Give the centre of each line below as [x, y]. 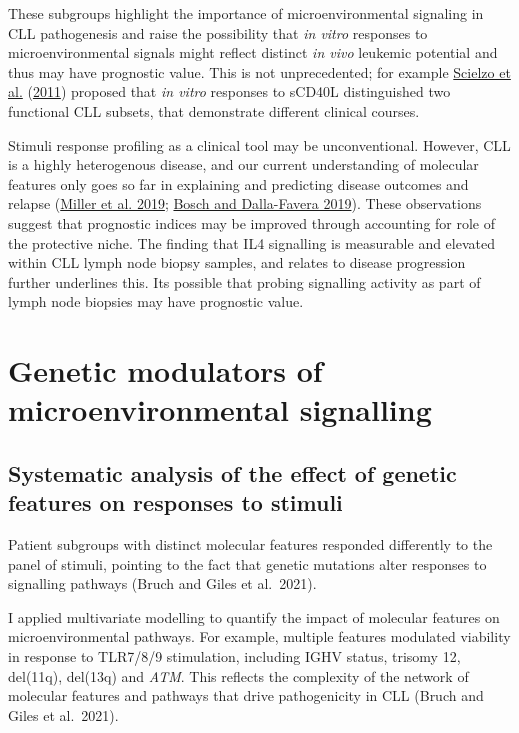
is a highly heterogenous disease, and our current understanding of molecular [243, 164]
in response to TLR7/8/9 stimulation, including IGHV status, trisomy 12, [234, 656]
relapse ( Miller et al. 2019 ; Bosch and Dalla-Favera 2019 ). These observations [245, 203]
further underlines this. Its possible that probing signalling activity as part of [244, 281]
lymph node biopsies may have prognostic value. [156, 301]
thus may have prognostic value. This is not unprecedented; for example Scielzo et [259, 71]
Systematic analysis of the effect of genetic [232, 472]
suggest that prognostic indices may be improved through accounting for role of [252, 222]
